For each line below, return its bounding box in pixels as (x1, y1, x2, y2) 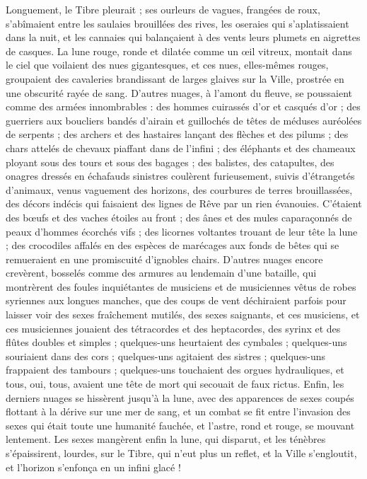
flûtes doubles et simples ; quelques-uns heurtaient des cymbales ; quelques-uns (6, 335, 347, 350)
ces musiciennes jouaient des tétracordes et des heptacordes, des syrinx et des (6, 321, 341, 335)
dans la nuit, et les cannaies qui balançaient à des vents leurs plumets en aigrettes (6, 30, 361, 45)
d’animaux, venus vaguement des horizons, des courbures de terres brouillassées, (6, 182, 353, 197)
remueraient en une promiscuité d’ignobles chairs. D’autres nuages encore (6, 251, 323, 266)
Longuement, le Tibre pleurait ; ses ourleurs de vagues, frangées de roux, (6, 2, 320, 16)
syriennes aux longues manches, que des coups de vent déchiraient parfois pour (6, 293, 346, 308)
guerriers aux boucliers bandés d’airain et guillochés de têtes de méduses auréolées (6, 112, 362, 127)
